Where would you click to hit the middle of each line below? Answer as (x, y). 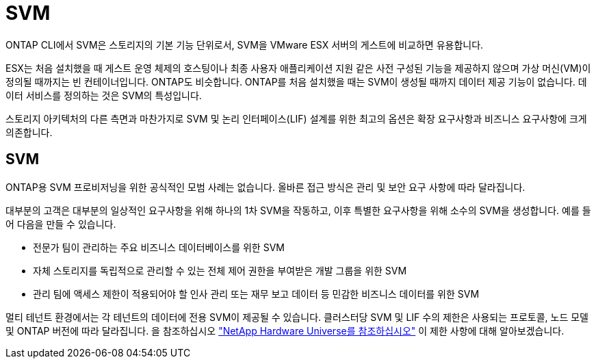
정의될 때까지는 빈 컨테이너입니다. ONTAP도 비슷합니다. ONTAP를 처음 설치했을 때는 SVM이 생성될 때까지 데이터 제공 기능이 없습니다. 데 (296, 81)
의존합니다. (29, 132)
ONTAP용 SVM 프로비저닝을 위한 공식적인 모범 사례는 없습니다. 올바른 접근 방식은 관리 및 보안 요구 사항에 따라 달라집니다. (265, 187)
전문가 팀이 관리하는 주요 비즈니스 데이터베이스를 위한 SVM (159, 247)
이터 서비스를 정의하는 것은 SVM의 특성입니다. (104, 95)
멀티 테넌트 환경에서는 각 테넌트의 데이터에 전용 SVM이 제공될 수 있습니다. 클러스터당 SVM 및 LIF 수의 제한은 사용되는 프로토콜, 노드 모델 (297, 317)
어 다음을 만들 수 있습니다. (61, 224)
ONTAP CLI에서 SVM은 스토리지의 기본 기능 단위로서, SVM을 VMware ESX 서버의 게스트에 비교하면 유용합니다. (245, 44)
